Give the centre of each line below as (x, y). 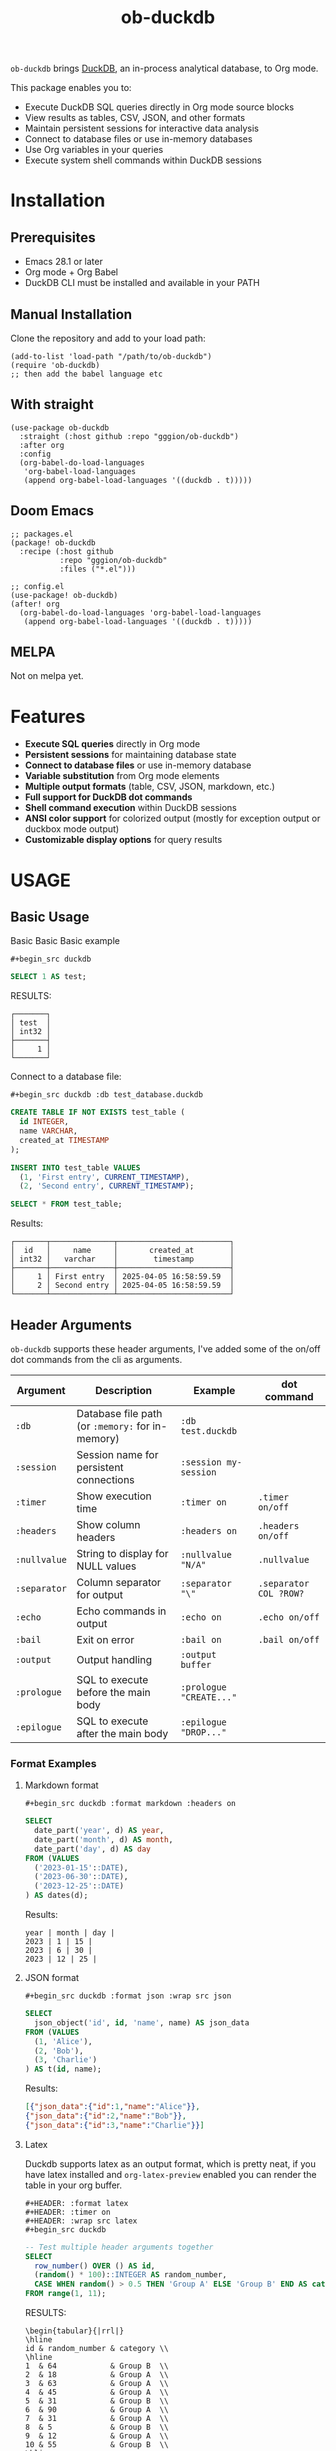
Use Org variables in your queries (94, 150)
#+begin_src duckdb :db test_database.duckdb (106, 1095)
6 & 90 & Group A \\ (96, 2410)
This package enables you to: (71, 88)
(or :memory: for (113, 1426)
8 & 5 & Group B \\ (96, 2427)
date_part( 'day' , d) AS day (93, 1849)
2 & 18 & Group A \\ (96, 2375)
